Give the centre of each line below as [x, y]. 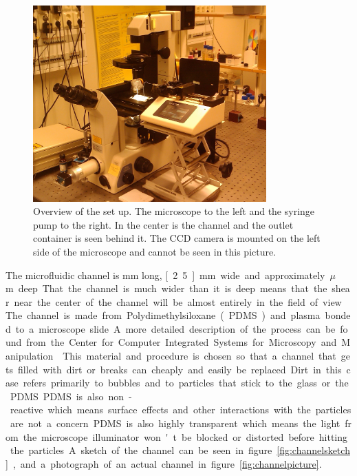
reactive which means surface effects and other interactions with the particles [181, 410]
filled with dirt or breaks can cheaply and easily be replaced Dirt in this [180, 369]
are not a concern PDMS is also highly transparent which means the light [175, 423]
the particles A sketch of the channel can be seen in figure [141, 450]
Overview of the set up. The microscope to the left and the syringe [174, 211]
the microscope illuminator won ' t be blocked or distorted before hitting [185, 436]
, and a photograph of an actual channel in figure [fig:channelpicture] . [167, 463]
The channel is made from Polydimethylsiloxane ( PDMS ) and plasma [163, 315]
